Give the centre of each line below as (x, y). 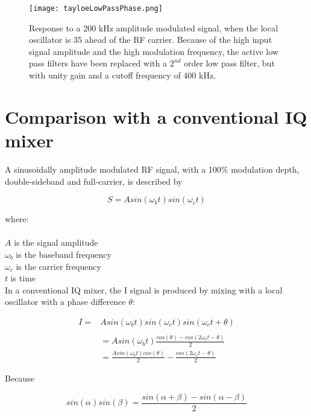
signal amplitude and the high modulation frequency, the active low (154, 51)
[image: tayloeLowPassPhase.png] (96, 8)
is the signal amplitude (56, 242)
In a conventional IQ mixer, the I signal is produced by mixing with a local (144, 290)
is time (23, 278)
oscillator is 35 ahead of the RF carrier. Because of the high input (151, 40)
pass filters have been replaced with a (98, 63)
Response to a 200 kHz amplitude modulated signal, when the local (154, 27)
